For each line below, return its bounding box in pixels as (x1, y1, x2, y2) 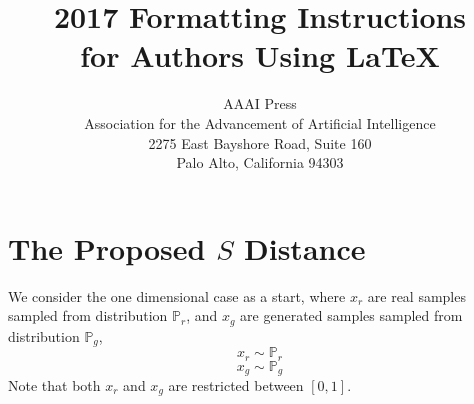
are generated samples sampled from (240, 305, 463, 326)
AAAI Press (223, 93, 297, 114)
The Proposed (8, 227, 206, 268)
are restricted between (168, 375, 304, 396)
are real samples (367, 285, 466, 306)
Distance (244, 227, 366, 268)
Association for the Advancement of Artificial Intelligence (84, 112, 436, 133)
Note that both (8, 375, 101, 396)
